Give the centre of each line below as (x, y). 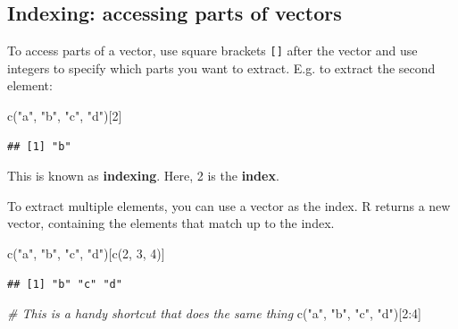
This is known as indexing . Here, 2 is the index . (143, 176)
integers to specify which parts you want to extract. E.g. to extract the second (221, 67)
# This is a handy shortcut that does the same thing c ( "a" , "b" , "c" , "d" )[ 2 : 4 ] (214, 313)
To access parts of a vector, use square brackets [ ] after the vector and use (212, 51)
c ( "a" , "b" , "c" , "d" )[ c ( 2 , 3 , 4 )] (86, 253)
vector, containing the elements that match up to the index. (171, 223)
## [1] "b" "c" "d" (65, 284)
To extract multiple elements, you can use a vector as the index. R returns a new (229, 205)
